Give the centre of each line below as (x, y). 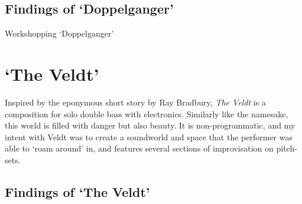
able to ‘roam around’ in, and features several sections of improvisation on (139, 148)
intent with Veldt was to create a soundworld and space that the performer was (149, 136)
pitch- (287, 148)
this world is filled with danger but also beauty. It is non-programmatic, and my (150, 125)
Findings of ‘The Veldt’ (77, 191)
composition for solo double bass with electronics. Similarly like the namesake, (147, 113)
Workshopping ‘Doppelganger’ (59, 33)
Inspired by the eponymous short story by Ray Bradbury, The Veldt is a (135, 102)
